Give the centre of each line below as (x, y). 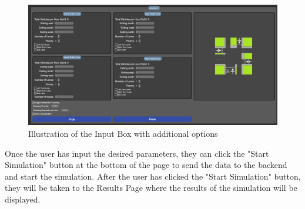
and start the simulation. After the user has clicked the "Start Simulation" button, (153, 176)
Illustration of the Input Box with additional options (123, 133)
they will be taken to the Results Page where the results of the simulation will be (151, 188)
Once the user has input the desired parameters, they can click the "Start (137, 153)
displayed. (23, 199)
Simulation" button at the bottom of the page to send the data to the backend (146, 165)
